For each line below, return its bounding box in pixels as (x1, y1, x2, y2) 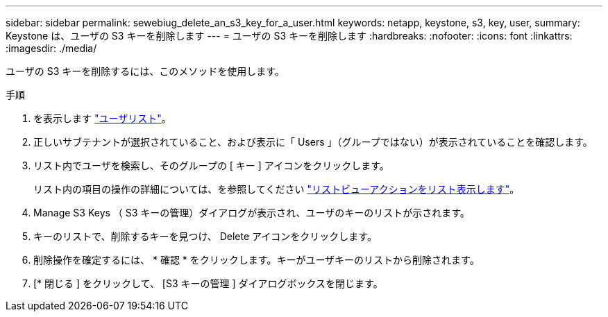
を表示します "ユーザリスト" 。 (33, 112, 171, 124)
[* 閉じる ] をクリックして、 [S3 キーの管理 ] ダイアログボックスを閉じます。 (33, 277, 383, 289)
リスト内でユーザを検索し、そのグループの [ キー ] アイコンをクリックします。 (33, 160, 389, 171)
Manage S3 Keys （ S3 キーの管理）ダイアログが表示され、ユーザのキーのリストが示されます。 (33, 207, 470, 219)
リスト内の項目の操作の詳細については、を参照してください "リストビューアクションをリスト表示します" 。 (33, 183, 520, 195)
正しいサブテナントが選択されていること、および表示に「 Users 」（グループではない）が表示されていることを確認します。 (33, 136, 593, 148)
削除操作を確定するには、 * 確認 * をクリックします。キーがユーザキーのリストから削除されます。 (33, 254, 480, 266)
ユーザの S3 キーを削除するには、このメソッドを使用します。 (6, 65, 285, 77)
